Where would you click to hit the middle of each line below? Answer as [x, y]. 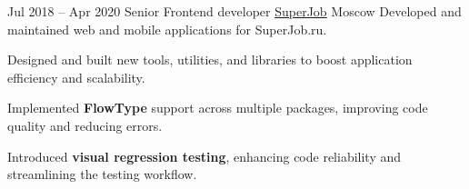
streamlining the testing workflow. [102, 174]
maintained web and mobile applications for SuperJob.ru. [167, 29]
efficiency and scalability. [76, 77]
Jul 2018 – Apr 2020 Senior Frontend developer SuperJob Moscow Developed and [234, 11]
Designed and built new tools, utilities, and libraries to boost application [210, 60]
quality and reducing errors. [85, 125]
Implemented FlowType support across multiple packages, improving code [218, 108]
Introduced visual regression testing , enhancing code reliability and [205, 156]
